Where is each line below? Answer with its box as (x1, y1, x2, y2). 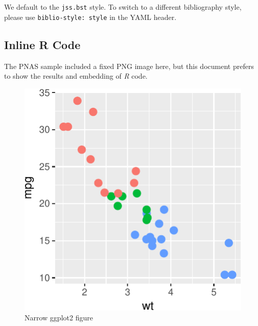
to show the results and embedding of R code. (4, 71, 148, 81)
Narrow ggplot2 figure (25, 312, 93, 323)
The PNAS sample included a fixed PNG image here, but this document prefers (4, 60, 254, 71)
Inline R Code (4, 36, 81, 52)
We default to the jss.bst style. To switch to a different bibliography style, (4, 2, 242, 12)
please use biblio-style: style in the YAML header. (4, 11, 177, 22)
